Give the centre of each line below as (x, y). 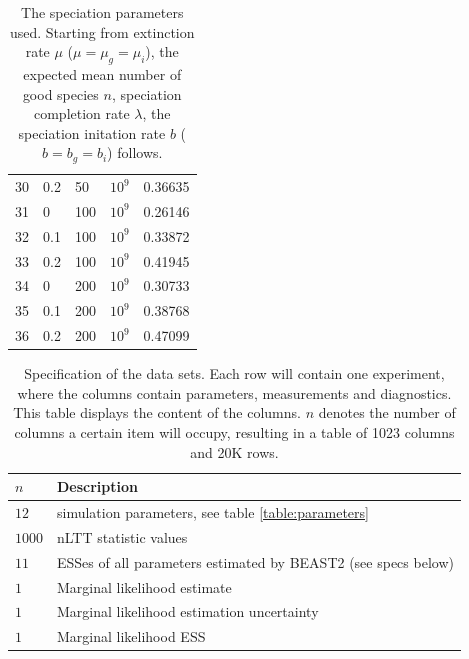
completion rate (81, 113)
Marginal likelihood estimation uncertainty (188, 611)
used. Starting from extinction (102, 31)
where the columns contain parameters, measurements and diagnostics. (234, 392)
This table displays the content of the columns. (157, 412)
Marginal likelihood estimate (144, 586)
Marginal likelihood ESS (131, 636)
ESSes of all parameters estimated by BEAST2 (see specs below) (255, 561)
